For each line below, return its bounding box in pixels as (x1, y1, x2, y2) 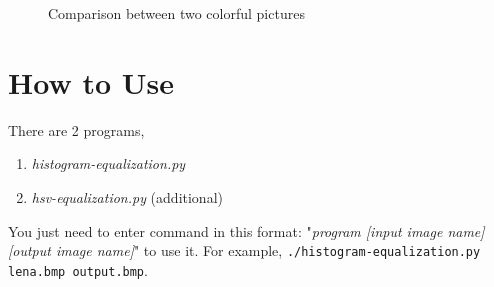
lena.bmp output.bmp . (8, 259, 148, 280)
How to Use (8, 61, 174, 102)
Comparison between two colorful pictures (48, 3, 305, 23)
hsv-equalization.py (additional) (31, 186, 223, 207)
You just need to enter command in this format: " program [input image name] (8, 220, 485, 241)
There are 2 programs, (8, 119, 145, 140)
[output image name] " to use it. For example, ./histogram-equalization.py (8, 240, 481, 261)
